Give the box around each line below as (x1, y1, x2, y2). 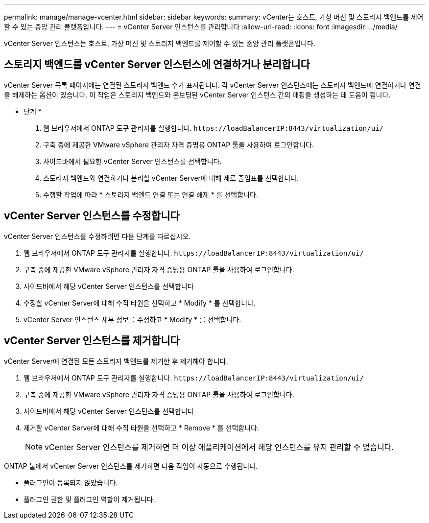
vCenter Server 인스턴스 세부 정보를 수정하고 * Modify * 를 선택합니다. (24, 315, 241, 324)
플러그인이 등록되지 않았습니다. (24, 478, 118, 487)
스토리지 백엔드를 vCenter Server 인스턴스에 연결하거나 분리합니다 (4, 58, 310, 71)
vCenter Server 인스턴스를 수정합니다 (4, 210, 180, 222)
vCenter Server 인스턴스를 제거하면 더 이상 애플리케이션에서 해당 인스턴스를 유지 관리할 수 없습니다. (45, 442, 394, 452)
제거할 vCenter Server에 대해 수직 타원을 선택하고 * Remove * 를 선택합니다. (24, 423, 260, 432)
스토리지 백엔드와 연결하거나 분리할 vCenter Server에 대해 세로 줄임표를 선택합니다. (43, 173, 299, 182)
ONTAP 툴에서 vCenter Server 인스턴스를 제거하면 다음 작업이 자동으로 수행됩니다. (4, 461, 258, 470)
